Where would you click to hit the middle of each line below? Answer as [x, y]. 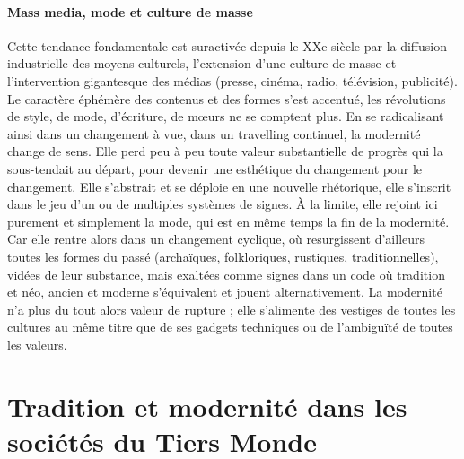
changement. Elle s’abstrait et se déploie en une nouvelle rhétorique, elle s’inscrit [229, 186]
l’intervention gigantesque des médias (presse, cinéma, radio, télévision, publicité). [232, 80]
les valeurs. [37, 344]
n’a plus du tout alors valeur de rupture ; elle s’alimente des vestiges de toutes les [232, 309]
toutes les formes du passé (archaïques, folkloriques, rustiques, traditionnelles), [223, 256]
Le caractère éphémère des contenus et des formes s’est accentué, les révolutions [227, 98]
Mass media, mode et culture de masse [130, 11]
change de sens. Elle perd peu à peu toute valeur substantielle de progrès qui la [225, 151]
